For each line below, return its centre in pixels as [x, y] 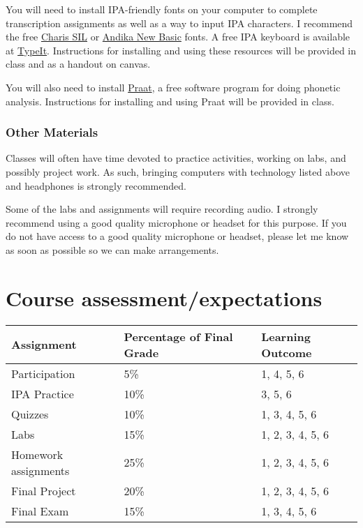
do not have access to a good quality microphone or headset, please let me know [177, 236]
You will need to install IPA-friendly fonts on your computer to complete [162, 9]
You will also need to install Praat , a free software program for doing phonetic [173, 87]
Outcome [287, 352]
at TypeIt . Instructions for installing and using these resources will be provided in [181, 50]
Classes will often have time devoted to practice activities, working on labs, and [176, 158]
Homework [37, 454]
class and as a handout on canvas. [78, 64]
